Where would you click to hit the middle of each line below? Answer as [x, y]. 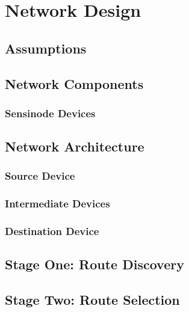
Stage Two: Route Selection [92, 300]
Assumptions [46, 48]
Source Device [40, 176]
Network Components [74, 83]
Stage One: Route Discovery [94, 264]
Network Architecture [75, 146]
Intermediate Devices [57, 203]
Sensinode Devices [50, 113]
